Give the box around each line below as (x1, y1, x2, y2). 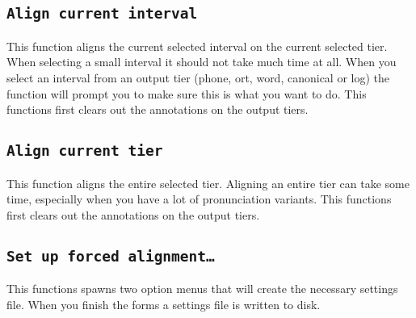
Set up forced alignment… (6, 247, 215, 265)
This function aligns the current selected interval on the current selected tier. (6, 37, 388, 54)
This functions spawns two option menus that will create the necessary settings (6, 280, 398, 297)
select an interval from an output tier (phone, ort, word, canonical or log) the (6, 69, 389, 86)
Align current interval (6, 5, 198, 23)
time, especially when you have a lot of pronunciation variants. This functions (6, 190, 392, 207)
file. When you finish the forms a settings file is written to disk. (6, 295, 321, 312)
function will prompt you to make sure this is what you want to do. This (6, 85, 367, 102)
